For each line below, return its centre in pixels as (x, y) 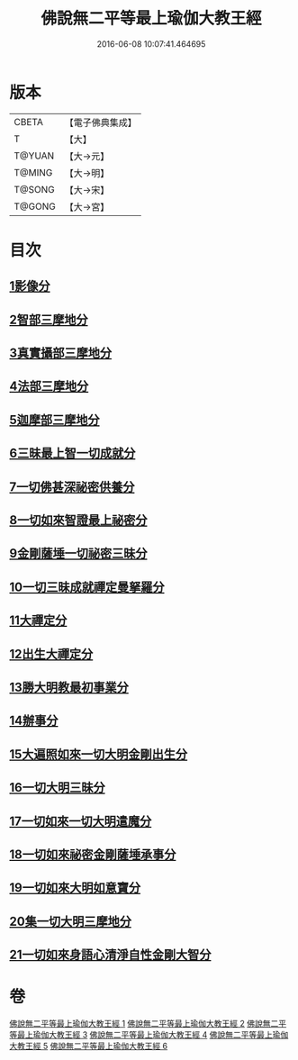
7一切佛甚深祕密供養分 (72, 487)
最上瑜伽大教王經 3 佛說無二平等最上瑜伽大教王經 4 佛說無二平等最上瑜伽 (153, 1035)
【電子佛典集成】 (100, 122)
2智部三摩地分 (49, 319)
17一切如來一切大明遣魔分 (81, 821)
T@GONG (35, 206)
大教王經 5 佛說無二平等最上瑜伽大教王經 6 (89, 1046)
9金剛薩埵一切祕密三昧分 (78, 553)
